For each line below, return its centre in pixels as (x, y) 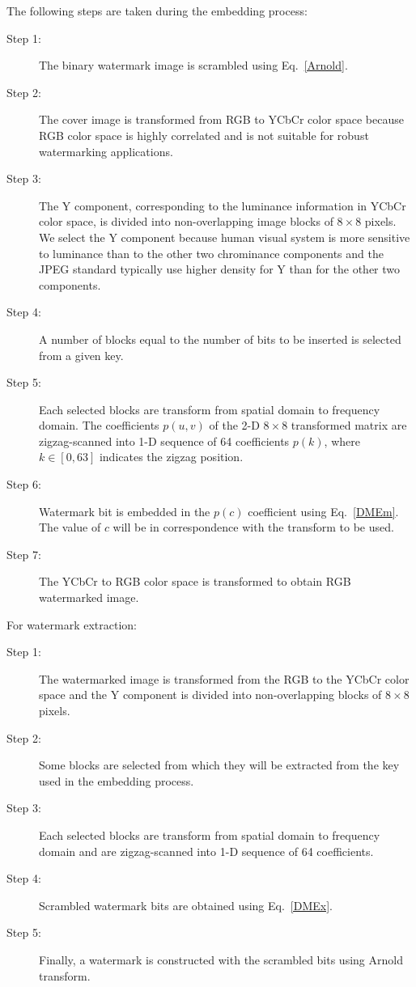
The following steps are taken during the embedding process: (157, 11)
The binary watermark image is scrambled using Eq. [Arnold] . (193, 65)
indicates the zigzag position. (171, 457)
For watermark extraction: (72, 624)
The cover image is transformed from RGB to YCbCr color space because (221, 119)
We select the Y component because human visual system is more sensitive (225, 237)
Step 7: (24, 554)
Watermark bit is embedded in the (125, 511)
